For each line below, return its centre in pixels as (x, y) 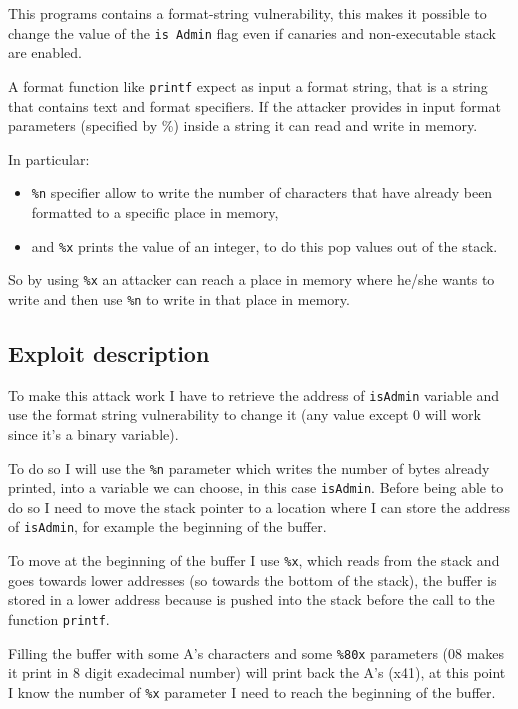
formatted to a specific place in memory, (155, 211)
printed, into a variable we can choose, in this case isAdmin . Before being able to (256, 487)
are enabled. (45, 52)
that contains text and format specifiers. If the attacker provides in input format (254, 105)
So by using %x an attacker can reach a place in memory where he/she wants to (251, 279)
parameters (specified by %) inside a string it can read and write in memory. (243, 125)
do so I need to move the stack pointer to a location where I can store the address (259, 506)
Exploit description (109, 352)
